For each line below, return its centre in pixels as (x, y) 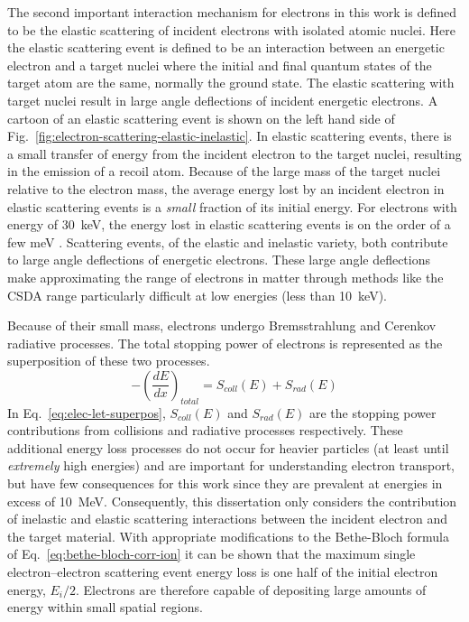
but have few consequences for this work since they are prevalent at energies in (225, 483)
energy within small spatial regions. (105, 607)
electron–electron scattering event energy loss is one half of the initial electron (223, 572)
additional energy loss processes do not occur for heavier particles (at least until (228, 447)
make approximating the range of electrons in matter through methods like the (225, 277)
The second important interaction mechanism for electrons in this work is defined (232, 12)
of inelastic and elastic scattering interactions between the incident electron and (228, 519)
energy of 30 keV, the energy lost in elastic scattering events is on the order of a (229, 224)
